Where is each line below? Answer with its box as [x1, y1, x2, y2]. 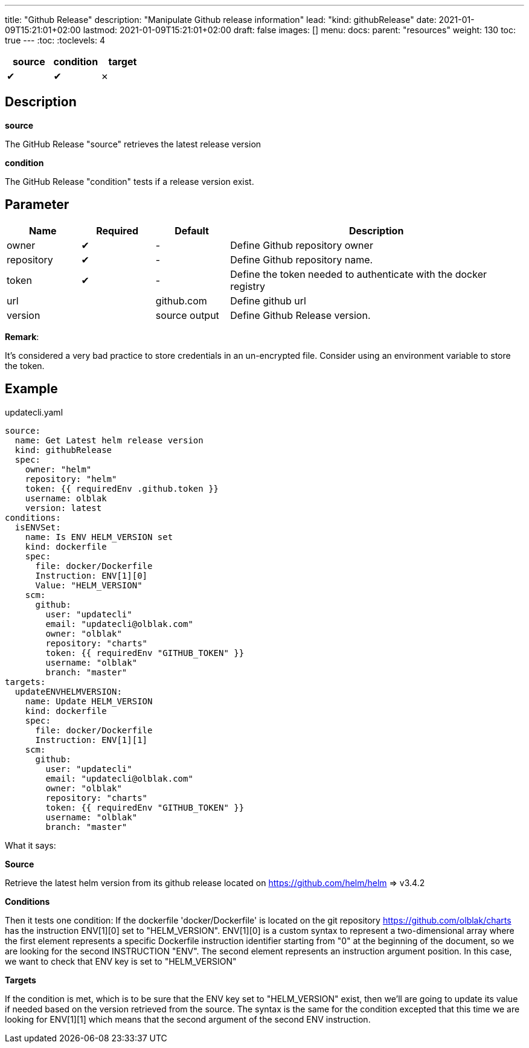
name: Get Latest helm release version [14, 435, 204, 445]
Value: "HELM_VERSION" [35, 580, 143, 590]
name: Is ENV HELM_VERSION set [25, 532, 173, 542]
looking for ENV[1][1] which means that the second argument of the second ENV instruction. [5, 1014, 371, 1024]
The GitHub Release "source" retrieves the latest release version [5, 138, 261, 149]
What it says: [5, 840, 56, 850]
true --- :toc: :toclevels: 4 [5, 35, 106, 45]
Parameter [5, 197, 69, 213]
